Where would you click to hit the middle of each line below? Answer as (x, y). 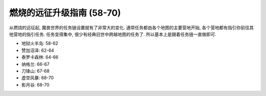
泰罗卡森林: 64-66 (40, 57)
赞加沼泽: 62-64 (38, 50)
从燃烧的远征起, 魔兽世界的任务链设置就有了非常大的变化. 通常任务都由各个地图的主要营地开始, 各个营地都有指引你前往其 (131, 28)
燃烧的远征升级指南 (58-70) (65, 13)
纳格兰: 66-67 (35, 64)
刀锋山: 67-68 (35, 71)
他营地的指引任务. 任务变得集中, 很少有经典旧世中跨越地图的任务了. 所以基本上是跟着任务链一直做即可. (113, 34)
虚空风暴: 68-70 (37, 78)
